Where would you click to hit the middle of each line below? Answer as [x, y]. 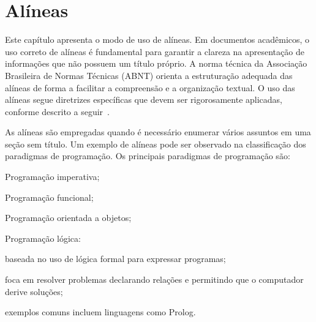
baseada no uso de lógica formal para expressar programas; [115, 259]
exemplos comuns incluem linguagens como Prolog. [100, 312]
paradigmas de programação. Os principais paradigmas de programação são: [148, 156]
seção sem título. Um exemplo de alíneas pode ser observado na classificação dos [156, 144]
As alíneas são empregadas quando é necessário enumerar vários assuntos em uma [158, 132]
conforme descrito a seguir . [57, 111]
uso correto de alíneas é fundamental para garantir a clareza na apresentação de [155, 51]
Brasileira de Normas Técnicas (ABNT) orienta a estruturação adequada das [149, 75]
